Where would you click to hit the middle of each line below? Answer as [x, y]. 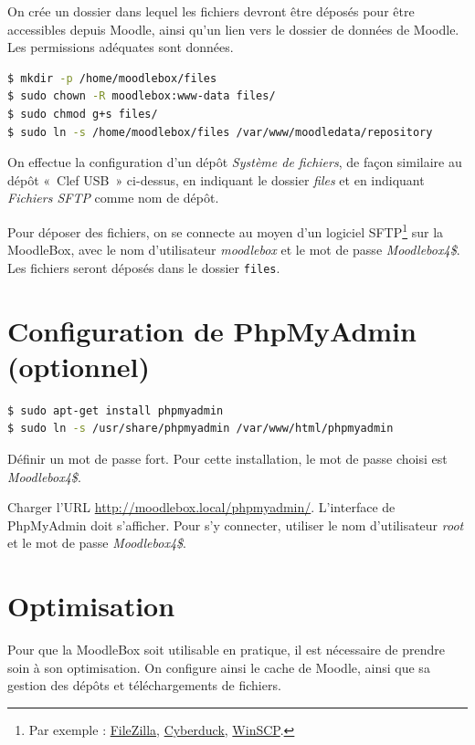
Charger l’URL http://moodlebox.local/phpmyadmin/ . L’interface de [201, 507]
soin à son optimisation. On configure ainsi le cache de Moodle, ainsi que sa [219, 667]
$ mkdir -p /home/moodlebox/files [112, 78]
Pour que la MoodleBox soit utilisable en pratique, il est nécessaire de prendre [226, 650]
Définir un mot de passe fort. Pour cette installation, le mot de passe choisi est [227, 458]
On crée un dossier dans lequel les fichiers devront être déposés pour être [211, 11]
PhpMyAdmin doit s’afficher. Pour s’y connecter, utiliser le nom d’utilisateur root [236, 525]
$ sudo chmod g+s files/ [83, 114]
